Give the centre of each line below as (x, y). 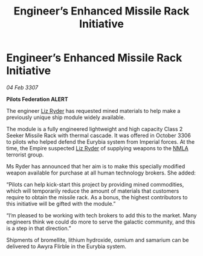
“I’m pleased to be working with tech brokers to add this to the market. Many (101, 215)
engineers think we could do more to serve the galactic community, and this (101, 222)
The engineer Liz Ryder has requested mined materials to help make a (93, 110)
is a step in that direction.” (39, 228)
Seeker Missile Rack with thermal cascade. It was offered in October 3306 (99, 135)
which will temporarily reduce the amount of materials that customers (93, 191)
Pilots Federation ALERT (37, 99)
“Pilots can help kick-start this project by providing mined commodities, (95, 184)
